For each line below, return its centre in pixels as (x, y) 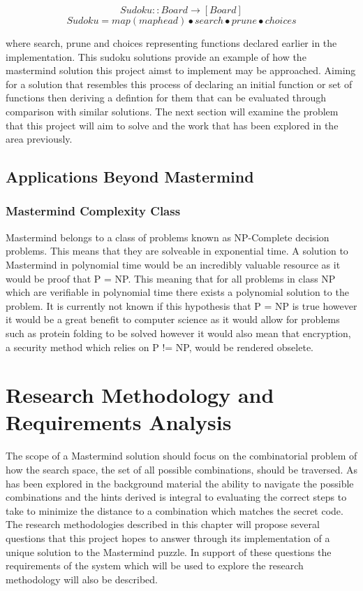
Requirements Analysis (119, 422)
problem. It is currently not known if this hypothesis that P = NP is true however (181, 305)
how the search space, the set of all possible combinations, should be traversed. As (181, 469)
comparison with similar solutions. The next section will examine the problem (172, 111)
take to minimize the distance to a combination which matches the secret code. (175, 510)
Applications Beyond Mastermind (130, 177)
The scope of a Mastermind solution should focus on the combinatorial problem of (181, 456)
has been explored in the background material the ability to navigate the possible (180, 483)
